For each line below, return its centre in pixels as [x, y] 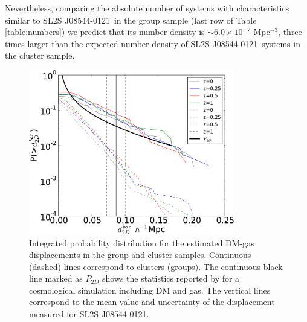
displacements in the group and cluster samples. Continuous [140, 255]
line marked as [56, 278]
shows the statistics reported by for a [171, 278]
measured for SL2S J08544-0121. [89, 314]
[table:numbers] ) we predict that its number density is [105, 32]
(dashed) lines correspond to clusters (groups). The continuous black [156, 266]
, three [290, 32]
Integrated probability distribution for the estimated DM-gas [142, 243]
